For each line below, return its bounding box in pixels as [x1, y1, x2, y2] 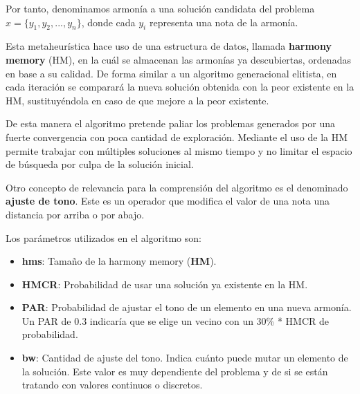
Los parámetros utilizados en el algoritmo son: [6, 230, 201, 245]
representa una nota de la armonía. [149, 15, 298, 29]
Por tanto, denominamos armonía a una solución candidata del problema [6, 1, 315, 15]
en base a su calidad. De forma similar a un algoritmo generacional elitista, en [6, 66, 337, 80]
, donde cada [81, 15, 136, 29]
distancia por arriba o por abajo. [6, 207, 145, 221]
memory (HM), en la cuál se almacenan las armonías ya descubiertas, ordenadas [6, 52, 351, 66]
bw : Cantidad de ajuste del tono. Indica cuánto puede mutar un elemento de [21, 350, 348, 365]
